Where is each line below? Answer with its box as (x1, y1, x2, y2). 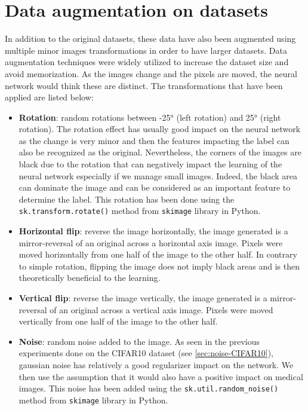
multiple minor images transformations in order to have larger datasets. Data (5, 44, 287, 56)
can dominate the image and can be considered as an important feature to (19, 181, 291, 194)
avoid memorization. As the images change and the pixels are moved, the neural (5, 67, 297, 79)
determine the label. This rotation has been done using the (19, 192, 235, 205)
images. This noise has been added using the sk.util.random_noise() (19, 382, 279, 394)
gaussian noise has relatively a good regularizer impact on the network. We (19, 359, 294, 371)
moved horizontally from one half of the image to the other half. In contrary (19, 248, 297, 261)
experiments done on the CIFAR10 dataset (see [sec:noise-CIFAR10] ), (19, 347, 274, 359)
